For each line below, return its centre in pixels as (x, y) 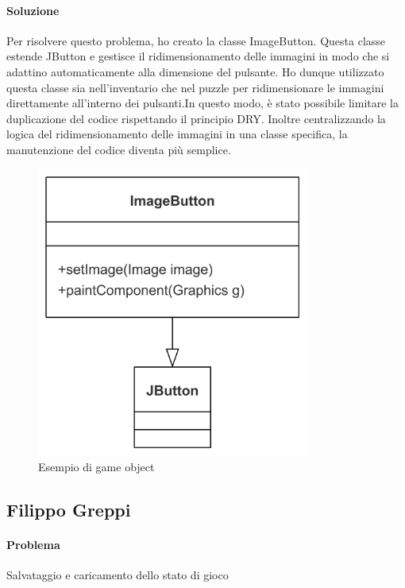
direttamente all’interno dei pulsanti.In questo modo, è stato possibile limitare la (203, 103)
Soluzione (33, 10)
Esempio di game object (96, 467)
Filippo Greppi (69, 510)
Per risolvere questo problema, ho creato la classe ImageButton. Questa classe (196, 40)
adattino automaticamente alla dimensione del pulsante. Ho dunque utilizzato (195, 71)
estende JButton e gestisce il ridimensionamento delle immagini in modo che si (198, 56)
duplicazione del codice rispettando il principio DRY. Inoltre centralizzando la (196, 118)
